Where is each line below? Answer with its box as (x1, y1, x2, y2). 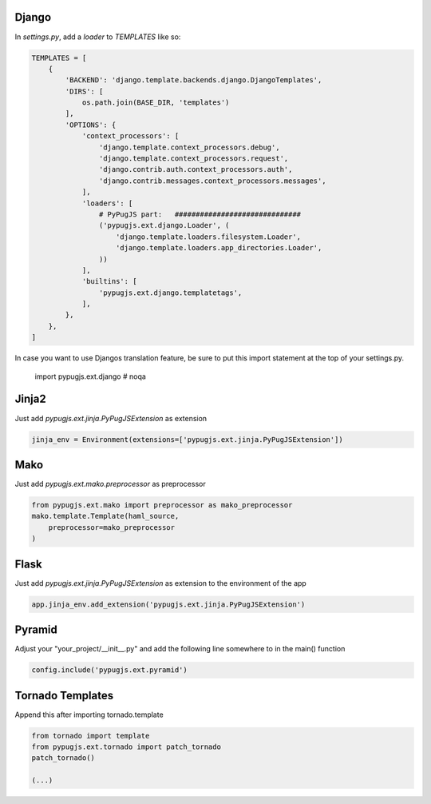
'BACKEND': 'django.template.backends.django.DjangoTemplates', (65, 76, 322, 85)
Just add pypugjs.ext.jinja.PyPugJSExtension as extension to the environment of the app (14, 578, 306, 587)
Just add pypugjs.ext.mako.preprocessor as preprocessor (14, 480, 207, 489)
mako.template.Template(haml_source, (31, 511, 180, 521)
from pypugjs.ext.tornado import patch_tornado (31, 742, 221, 751)
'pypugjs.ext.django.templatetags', (98, 288, 243, 297)
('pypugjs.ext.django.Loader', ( (98, 221, 230, 230)
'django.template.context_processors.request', (98, 154, 289, 163)
